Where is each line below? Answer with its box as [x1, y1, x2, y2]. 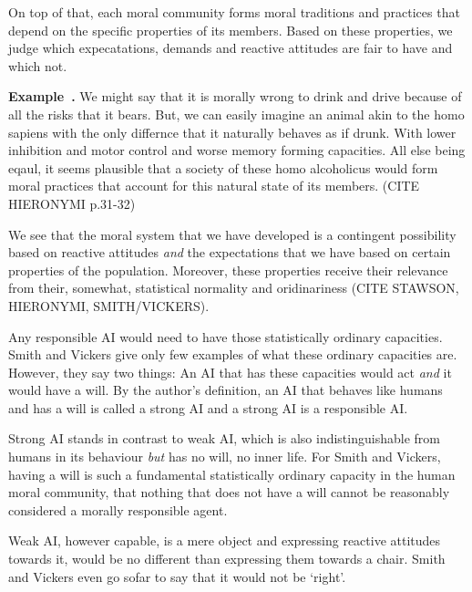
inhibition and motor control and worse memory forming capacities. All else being [8, 140, 466, 160]
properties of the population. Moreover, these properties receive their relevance [8, 260, 448, 279]
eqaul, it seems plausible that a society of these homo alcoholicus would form [8, 158, 438, 177]
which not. [8, 56, 67, 75]
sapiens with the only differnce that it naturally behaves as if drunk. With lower [8, 122, 457, 141]
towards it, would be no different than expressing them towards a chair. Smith [8, 549, 446, 568]
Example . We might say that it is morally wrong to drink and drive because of [8, 87, 462, 106]
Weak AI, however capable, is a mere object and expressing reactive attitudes [8, 531, 441, 550]
